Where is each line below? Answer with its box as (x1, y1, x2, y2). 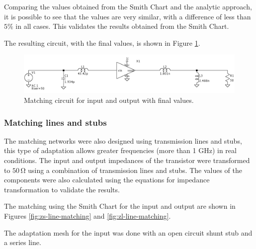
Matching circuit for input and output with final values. (24, 94, 194, 105)
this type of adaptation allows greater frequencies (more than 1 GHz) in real (4, 145, 237, 156)
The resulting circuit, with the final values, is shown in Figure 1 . (4, 37, 200, 48)
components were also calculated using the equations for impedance (4, 174, 210, 185)
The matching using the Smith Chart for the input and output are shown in (4, 201, 236, 211)
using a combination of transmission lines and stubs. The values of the (28, 165, 242, 175)
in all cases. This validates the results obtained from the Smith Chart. (15, 21, 229, 31)
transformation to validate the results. (4, 184, 120, 194)
